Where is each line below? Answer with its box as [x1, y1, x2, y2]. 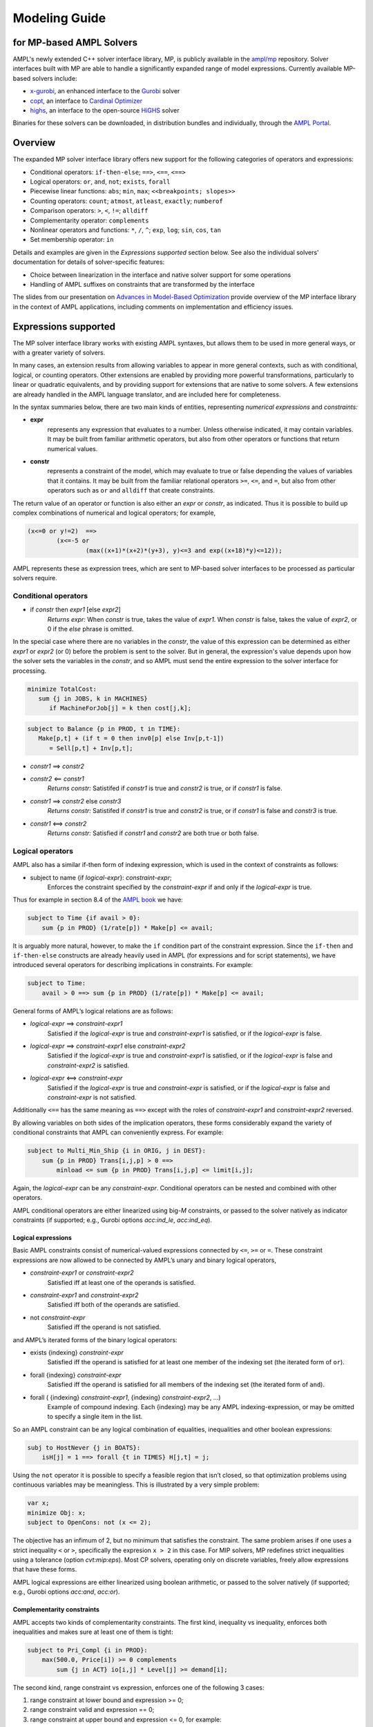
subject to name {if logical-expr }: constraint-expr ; [30, 873, 172, 881]
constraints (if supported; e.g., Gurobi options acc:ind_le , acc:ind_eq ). [12, 1216, 212, 1224]
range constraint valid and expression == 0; [30, 1706, 155, 1714]
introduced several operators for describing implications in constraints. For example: [12, 961, 254, 969]
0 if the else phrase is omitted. [47, 625, 134, 633]
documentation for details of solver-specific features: [12, 258, 165, 266]
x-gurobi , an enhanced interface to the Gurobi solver [30, 87, 180, 95]
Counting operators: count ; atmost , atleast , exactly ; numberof [30, 197, 224, 205]
